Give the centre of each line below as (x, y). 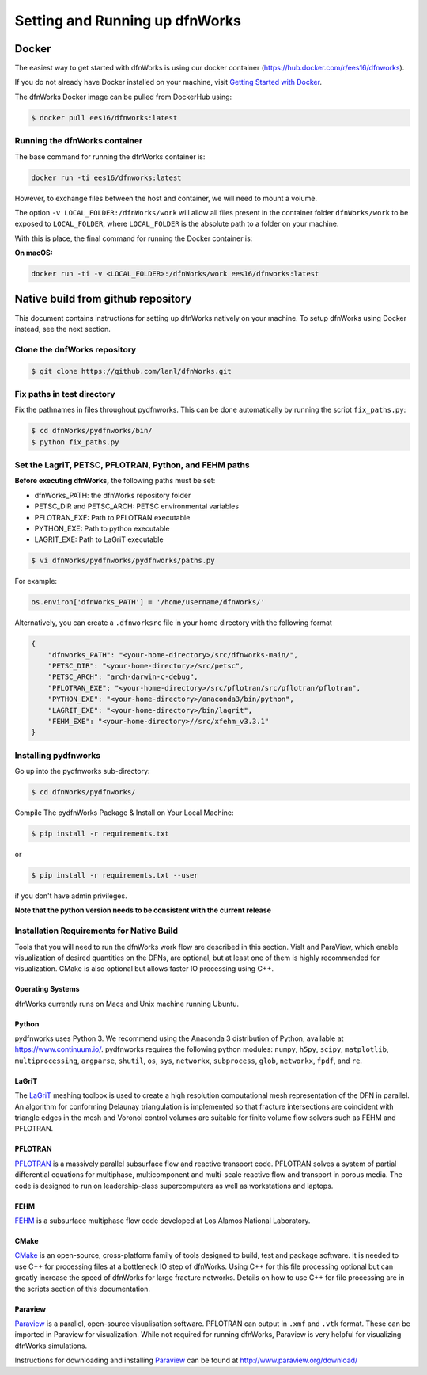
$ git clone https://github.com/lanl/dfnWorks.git (132, 371)
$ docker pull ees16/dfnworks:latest (104, 118)
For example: (36, 581)
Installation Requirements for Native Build (96, 931)
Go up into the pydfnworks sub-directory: (82, 771)
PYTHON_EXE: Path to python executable (102, 528)
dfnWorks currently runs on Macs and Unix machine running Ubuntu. (127, 1004)
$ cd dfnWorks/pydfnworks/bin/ (92, 431)
